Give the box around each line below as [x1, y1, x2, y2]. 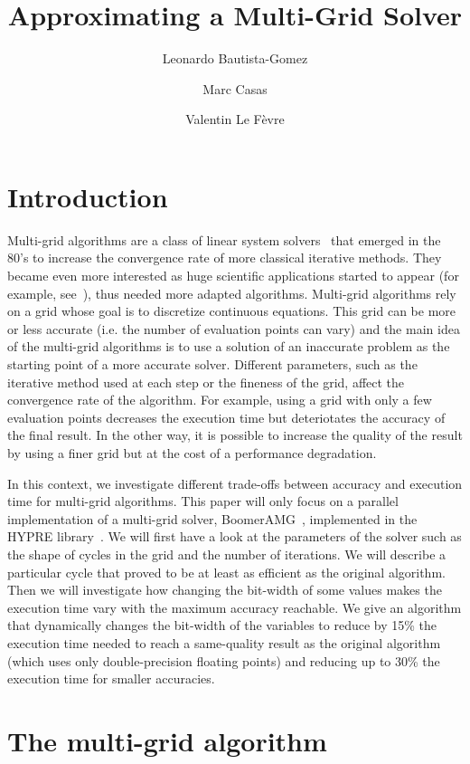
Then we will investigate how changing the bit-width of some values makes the [7, 580, 442, 599]
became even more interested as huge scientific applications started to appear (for [7, 266, 459, 285]
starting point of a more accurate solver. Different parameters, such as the [7, 355, 418, 373]
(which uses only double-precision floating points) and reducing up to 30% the [7, 651, 440, 670]
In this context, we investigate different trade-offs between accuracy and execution [7, 473, 463, 492]
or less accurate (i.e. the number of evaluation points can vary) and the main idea [7, 319, 460, 338]
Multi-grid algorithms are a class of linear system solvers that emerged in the [7, 230, 441, 249]
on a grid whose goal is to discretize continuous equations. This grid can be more [7, 301, 456, 320]
